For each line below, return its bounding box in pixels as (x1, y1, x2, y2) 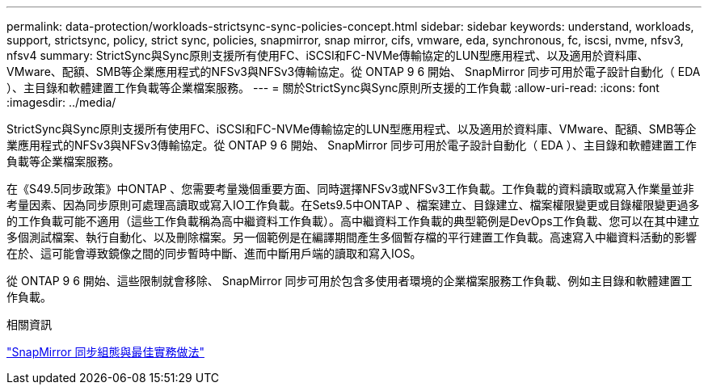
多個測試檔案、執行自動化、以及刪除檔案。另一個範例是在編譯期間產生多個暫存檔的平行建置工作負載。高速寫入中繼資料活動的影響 (6, 230, 697, 244)
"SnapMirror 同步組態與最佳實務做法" (6, 345, 204, 359)
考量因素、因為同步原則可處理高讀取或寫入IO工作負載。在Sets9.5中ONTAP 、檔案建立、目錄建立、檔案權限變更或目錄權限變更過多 (6, 198, 700, 212)
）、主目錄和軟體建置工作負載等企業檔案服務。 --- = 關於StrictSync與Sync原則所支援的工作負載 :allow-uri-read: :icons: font (6, 81, 660, 95)
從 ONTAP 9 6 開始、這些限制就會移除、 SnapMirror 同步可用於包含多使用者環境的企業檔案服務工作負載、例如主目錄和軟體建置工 (6, 274, 693, 288)
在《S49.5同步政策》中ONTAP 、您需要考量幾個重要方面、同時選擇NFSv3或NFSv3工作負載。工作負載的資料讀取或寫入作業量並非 (6, 182, 694, 195)
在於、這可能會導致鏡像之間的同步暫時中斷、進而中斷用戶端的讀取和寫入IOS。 (6, 246, 422, 260)
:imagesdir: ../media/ (6, 95, 116, 109)
